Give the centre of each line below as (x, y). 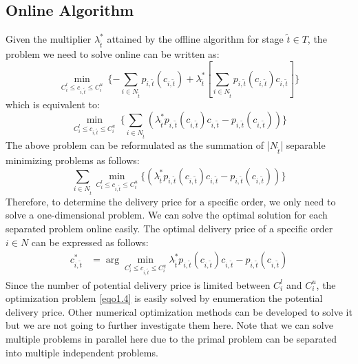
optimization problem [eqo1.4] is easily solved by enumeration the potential (164, 298)
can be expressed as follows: (90, 242)
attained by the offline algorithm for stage (195, 39)
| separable (303, 145)
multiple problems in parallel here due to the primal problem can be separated (171, 339)
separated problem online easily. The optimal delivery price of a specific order (169, 228)
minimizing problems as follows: (73, 160)
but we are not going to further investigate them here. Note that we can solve (169, 325)
